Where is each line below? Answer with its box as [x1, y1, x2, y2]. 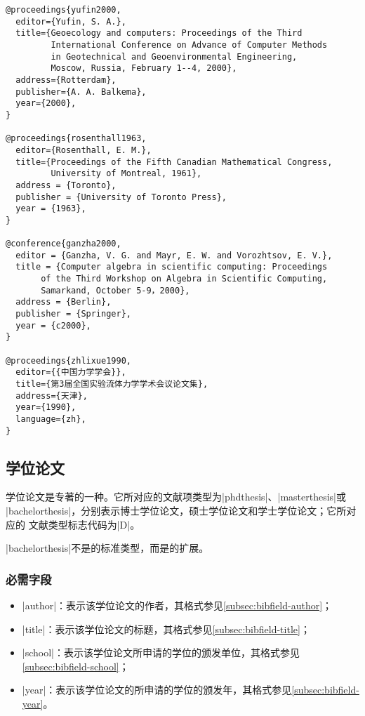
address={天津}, [15, 390, 88, 401]
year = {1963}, [15, 204, 86, 214]
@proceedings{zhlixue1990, [6, 355, 131, 366]
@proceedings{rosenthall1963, [6, 133, 147, 144]
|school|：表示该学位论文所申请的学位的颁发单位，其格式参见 [22, 645, 300, 660]
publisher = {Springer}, [15, 309, 131, 319]
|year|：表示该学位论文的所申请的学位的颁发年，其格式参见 [22, 682, 292, 697]
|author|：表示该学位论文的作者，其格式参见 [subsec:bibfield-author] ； [22, 598, 333, 613]
